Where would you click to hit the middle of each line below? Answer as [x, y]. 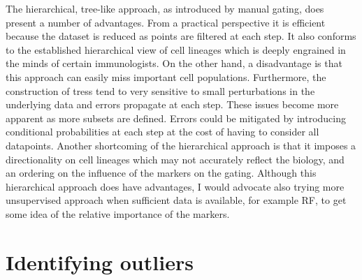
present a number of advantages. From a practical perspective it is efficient [166, 22]
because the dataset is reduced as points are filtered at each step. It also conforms [181, 36]
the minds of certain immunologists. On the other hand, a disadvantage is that [174, 63]
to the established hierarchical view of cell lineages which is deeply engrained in [176, 49]
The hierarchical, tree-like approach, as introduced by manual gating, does [165, 8]
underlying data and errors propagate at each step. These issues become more [172, 104]
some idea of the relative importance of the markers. [118, 213]
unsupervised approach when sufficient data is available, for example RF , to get [176, 200]
